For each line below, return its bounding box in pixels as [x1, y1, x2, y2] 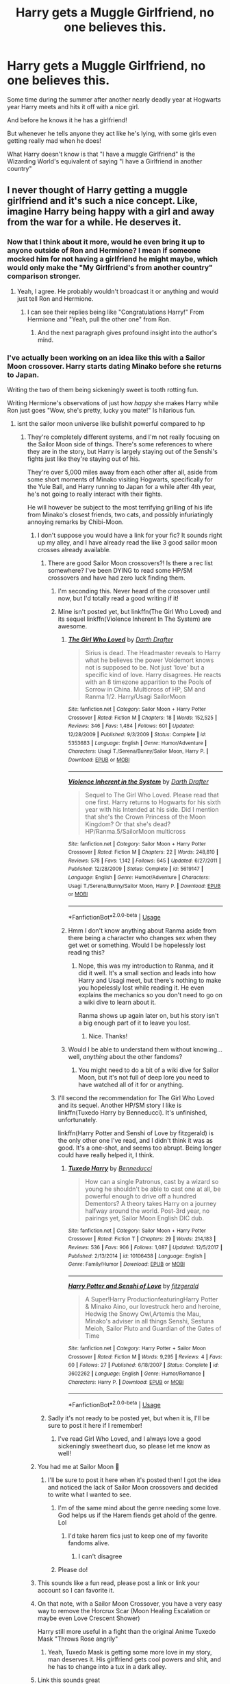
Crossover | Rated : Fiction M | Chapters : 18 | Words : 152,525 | [68, 714, 218, 721]
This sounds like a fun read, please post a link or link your [37, 1578, 200, 1587]
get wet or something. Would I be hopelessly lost [68, 941, 206, 949]
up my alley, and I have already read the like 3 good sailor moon [37, 538, 218, 547]
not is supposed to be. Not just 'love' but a [85, 663, 205, 671]
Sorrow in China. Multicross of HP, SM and [85, 685, 205, 693]
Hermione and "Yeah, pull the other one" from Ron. [27, 315, 171, 323]
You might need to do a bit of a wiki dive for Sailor [78, 1066, 219, 1074]
